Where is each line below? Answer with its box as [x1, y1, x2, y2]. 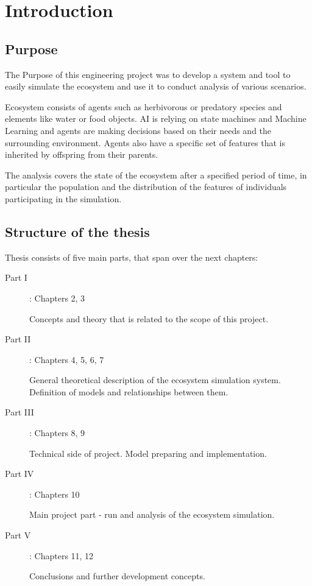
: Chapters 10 [29, 487, 80, 500]
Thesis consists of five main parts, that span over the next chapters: [5, 250, 258, 263]
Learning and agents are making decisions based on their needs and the [5, 124, 272, 136]
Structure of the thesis [5, 222, 150, 241]
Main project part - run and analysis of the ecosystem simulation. [29, 508, 275, 521]
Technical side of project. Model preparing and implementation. [29, 447, 267, 459]
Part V [5, 529, 31, 542]
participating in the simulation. [5, 192, 122, 205]
